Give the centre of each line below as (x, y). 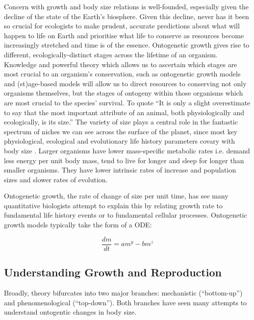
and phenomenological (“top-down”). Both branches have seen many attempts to (126, 302)
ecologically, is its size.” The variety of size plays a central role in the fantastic (121, 122)
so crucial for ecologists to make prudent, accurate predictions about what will (122, 26)
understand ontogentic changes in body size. (70, 312)
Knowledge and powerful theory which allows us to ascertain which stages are (121, 64)
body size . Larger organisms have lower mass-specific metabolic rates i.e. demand (127, 150)
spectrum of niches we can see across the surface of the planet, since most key (121, 131)
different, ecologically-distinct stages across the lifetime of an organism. (111, 54)
